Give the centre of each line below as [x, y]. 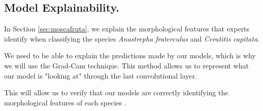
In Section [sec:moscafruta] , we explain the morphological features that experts [127, 29]
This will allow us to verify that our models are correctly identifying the [116, 92]
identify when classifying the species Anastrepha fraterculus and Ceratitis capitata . [132, 38]
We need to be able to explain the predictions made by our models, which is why [130, 55]
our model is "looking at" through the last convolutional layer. [101, 75]
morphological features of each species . [65, 102]
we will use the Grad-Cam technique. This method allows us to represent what [126, 65]
